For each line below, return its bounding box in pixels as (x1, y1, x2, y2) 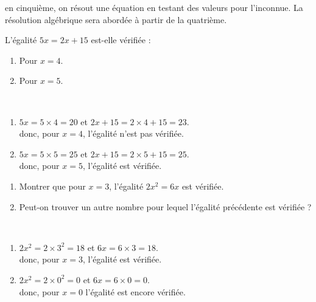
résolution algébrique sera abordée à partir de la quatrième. (5, 13, 227, 26)
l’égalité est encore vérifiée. (85, 285, 186, 298)
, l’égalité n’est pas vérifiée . (82, 127, 184, 140)
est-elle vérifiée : (91, 33, 151, 46)
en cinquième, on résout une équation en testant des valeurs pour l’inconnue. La (5, 1, 303, 13)
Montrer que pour (19, 179, 86, 192)
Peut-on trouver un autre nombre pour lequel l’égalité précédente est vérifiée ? (19, 200, 312, 213)
